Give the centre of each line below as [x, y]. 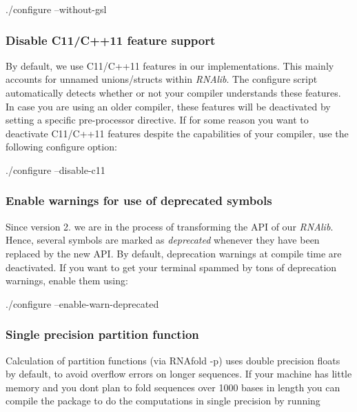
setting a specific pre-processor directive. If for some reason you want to [157, 120]
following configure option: [61, 147]
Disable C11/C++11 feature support [111, 40]
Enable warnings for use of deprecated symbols [139, 200]
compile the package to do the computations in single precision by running [163, 401]
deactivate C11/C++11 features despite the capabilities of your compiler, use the [177, 133]
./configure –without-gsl [56, 9]
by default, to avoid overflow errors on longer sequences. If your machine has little [179, 374]
